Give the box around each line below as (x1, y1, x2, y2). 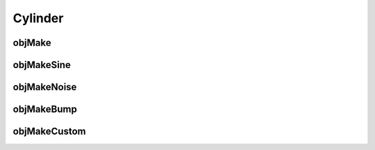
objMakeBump (12, 103, 78, 115)
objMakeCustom (12, 126, 86, 137)
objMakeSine (12, 59, 71, 71)
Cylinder (12, 10, 64, 26)
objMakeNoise (12, 81, 77, 93)
